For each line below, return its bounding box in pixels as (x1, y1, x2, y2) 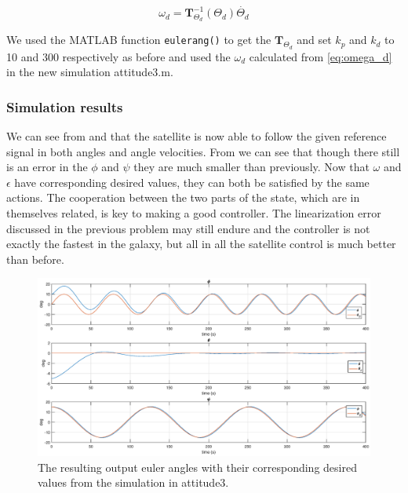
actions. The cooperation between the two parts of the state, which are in (6, 189, 360, 206)
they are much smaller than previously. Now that (133, 159, 370, 175)
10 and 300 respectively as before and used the (6, 48, 231, 64)
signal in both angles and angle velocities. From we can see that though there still (6, 143, 400, 159)
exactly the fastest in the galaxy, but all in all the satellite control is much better (6, 236, 396, 252)
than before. (6, 250, 64, 267)
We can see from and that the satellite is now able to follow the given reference (6, 128, 387, 144)
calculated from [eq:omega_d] (249, 48, 392, 64)
